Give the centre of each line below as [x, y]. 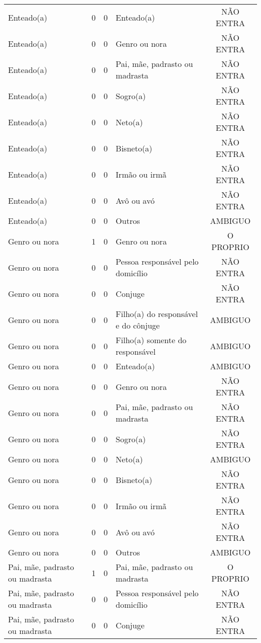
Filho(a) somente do [151, 340]
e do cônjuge [138, 325]
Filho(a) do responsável [157, 314]
